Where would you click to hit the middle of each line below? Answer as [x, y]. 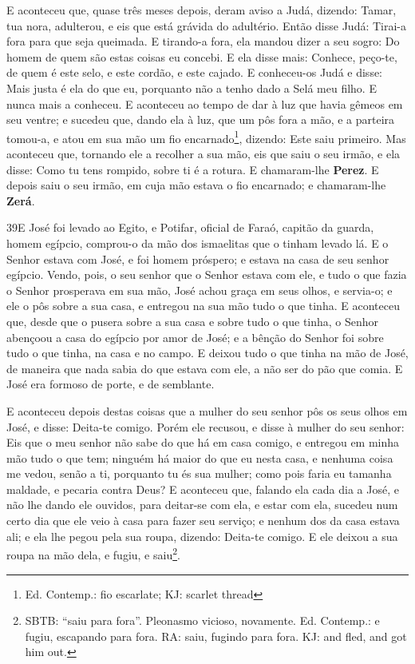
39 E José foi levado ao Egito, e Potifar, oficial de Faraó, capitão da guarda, [190, 227]
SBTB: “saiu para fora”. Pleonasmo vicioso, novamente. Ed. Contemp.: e [202, 620]
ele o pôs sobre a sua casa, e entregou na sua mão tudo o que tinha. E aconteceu [203, 306]
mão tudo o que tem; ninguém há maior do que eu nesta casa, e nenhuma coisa [200, 457]
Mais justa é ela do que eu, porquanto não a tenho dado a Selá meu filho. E [192, 87]
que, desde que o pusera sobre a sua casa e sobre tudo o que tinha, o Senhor [193, 321]
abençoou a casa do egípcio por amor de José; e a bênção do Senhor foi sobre [195, 337]
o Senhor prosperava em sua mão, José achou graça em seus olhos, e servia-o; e [200, 290]
